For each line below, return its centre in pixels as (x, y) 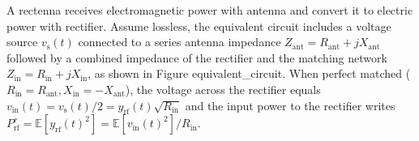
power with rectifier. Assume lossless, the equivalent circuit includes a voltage (199, 26)
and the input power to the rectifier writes (290, 105)
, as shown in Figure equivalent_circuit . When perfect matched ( (249, 73)
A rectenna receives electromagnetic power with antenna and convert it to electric (210, 10)
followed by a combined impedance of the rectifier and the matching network (197, 57)
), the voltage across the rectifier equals (223, 89)
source (22, 42)
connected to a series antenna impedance (180, 42)
